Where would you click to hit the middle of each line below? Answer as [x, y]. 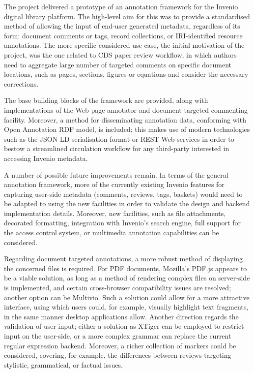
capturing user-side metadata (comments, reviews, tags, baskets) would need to [123, 194]
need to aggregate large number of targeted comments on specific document [118, 64]
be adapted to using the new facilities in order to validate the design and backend [127, 203]
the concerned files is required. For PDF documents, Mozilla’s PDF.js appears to [126, 268]
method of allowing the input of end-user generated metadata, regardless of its [122, 26]
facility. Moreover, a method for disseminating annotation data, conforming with [125, 119]
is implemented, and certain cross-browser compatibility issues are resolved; [118, 288]
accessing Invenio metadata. [46, 158]
